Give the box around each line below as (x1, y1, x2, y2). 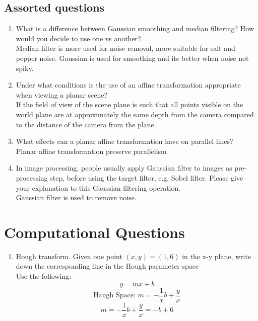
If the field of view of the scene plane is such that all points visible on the (16, 99, 243, 110)
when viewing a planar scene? (16, 89, 108, 100)
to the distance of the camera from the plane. (16, 119, 156, 129)
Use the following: (16, 271, 72, 281)
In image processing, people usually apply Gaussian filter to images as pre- (16, 163, 247, 173)
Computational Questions (4, 221, 185, 242)
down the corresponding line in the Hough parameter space (16, 261, 199, 271)
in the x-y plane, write (182, 251, 251, 261)
